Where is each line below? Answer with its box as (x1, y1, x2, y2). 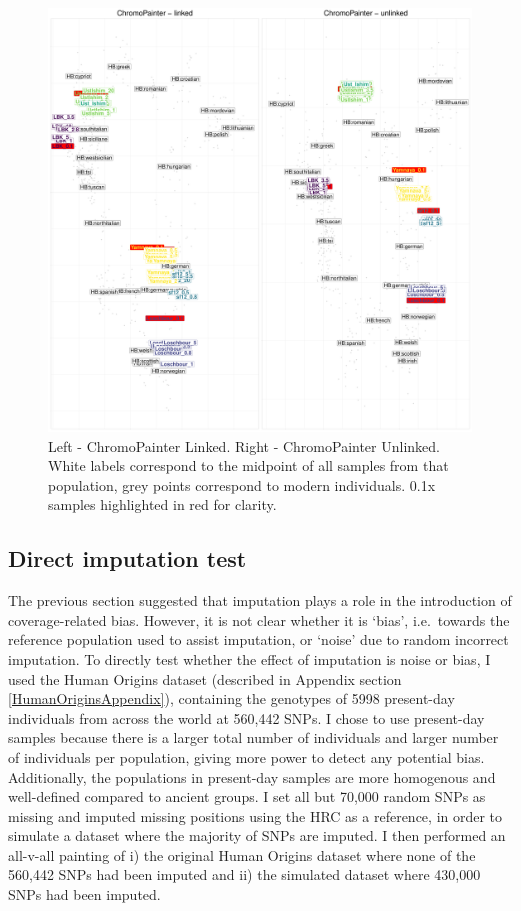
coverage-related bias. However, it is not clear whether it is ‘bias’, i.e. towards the (8, 609, 510, 630)
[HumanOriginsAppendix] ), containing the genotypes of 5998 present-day (8, 688, 455, 709)
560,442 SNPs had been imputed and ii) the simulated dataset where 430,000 (8, 864, 481, 885)
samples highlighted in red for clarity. (48, 494, 277, 515)
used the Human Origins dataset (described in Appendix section (8, 668, 402, 689)
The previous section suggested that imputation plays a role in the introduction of (8, 590, 512, 611)
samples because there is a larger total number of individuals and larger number (8, 727, 499, 748)
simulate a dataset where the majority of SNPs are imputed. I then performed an (8, 825, 506, 846)
